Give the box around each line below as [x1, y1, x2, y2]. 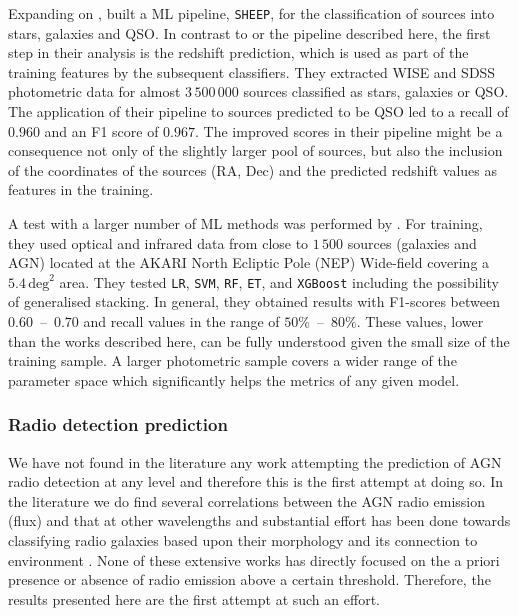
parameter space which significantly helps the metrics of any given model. [8, 369, 460, 390]
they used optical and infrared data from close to [8, 232, 309, 253]
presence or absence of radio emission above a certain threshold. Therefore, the [8, 569, 491, 590]
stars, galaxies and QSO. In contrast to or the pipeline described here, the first [8, 22, 491, 43]
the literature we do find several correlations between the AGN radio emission [8, 490, 485, 511]
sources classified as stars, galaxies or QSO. [243, 81, 509, 102]
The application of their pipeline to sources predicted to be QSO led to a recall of [8, 101, 509, 122]
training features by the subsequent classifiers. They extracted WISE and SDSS [8, 61, 496, 82]
